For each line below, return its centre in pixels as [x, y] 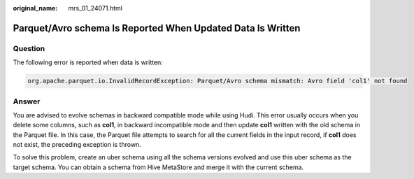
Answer [27, 101]
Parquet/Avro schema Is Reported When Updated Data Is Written [157, 28]
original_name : [35, 8]
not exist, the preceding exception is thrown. [77, 145]
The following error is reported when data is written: [88, 62]
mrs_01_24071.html [95, 8]
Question [29, 48]
